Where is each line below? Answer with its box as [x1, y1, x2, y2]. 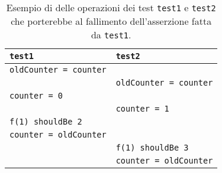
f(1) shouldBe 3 [115, 143, 189, 152]
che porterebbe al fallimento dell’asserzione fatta [11, 14, 212, 28]
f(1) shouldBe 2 [9, 117, 82, 126]
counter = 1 [115, 104, 169, 113]
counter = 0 [9, 91, 63, 100]
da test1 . [91, 28, 131, 41]
